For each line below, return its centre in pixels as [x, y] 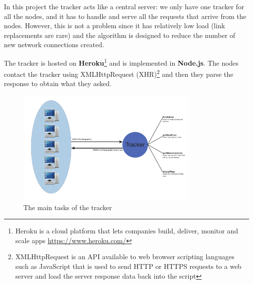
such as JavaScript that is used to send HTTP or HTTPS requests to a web [128, 266]
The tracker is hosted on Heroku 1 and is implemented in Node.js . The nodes [121, 62]
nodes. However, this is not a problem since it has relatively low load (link [115, 26]
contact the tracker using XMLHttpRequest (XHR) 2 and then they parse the [119, 73]
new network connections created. [54, 44]
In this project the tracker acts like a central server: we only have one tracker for [124, 6]
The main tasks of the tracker [68, 207]
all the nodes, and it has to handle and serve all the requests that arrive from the [125, 16]
